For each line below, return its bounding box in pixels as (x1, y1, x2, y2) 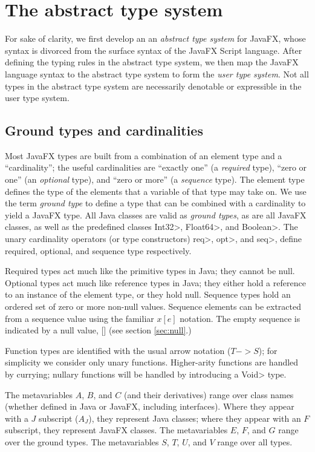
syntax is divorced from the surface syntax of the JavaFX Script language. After (5, 44, 302, 56)
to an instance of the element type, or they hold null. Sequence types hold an (5, 288, 291, 301)
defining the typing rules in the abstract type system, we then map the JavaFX (5, 56, 299, 68)
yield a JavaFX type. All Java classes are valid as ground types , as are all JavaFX (5, 208, 307, 221)
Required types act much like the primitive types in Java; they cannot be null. (5, 264, 295, 277)
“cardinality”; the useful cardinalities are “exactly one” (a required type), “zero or (5, 161, 307, 174)
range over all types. (217, 435, 293, 448)
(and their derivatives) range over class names (123, 388, 294, 401)
